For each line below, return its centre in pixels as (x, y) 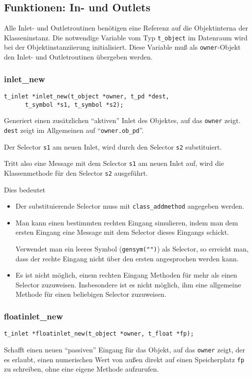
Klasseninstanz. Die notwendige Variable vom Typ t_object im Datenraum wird (126, 37)
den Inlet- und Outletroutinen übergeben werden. (78, 57)
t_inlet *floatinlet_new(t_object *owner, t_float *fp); (99, 334)
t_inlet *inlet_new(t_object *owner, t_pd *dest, (87, 96)
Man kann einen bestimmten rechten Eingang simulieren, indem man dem (127, 222)
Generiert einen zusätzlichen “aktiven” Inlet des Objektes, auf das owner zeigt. (122, 120)
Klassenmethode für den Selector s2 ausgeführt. (76, 173)
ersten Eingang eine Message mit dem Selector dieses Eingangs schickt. (122, 232)
